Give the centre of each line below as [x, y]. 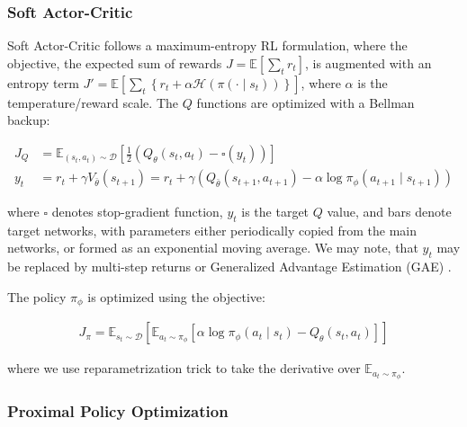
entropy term [43, 82]
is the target [275, 212]
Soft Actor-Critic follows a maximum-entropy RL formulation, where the [207, 45]
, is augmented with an [368, 62]
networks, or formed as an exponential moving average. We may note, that [213, 248]
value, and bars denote [389, 212]
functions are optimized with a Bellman [305, 102]
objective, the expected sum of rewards [115, 62]
